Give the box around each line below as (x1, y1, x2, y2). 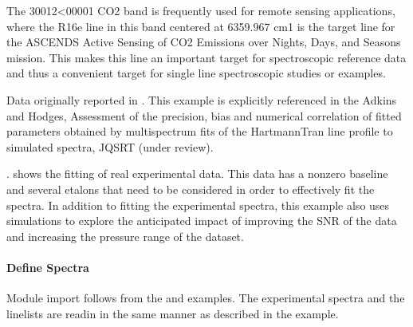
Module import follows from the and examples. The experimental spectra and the (6, 290, 405, 306)
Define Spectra (6, 258, 89, 275)
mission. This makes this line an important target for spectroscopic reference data (6, 49, 407, 65)
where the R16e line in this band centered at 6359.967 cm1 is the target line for (6, 18, 395, 34)
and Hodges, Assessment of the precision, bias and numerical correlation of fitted (6, 107, 402, 124)
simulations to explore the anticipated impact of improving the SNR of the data (6, 212, 397, 229)
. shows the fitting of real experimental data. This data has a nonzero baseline (6, 165, 388, 182)
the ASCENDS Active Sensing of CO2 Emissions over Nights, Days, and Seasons (6, 33, 401, 50)
